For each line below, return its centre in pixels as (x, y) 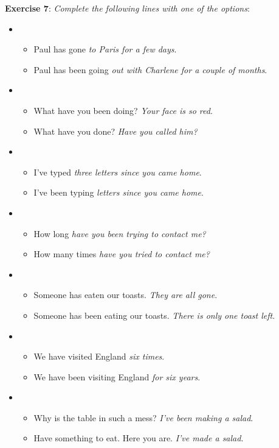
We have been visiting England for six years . (117, 376)
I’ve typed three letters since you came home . (118, 172)
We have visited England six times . (99, 356)
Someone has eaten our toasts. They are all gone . (126, 295)
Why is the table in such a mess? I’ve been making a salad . (143, 417)
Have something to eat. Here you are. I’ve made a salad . (139, 438)
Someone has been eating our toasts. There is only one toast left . (154, 315)
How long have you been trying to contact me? (120, 233)
